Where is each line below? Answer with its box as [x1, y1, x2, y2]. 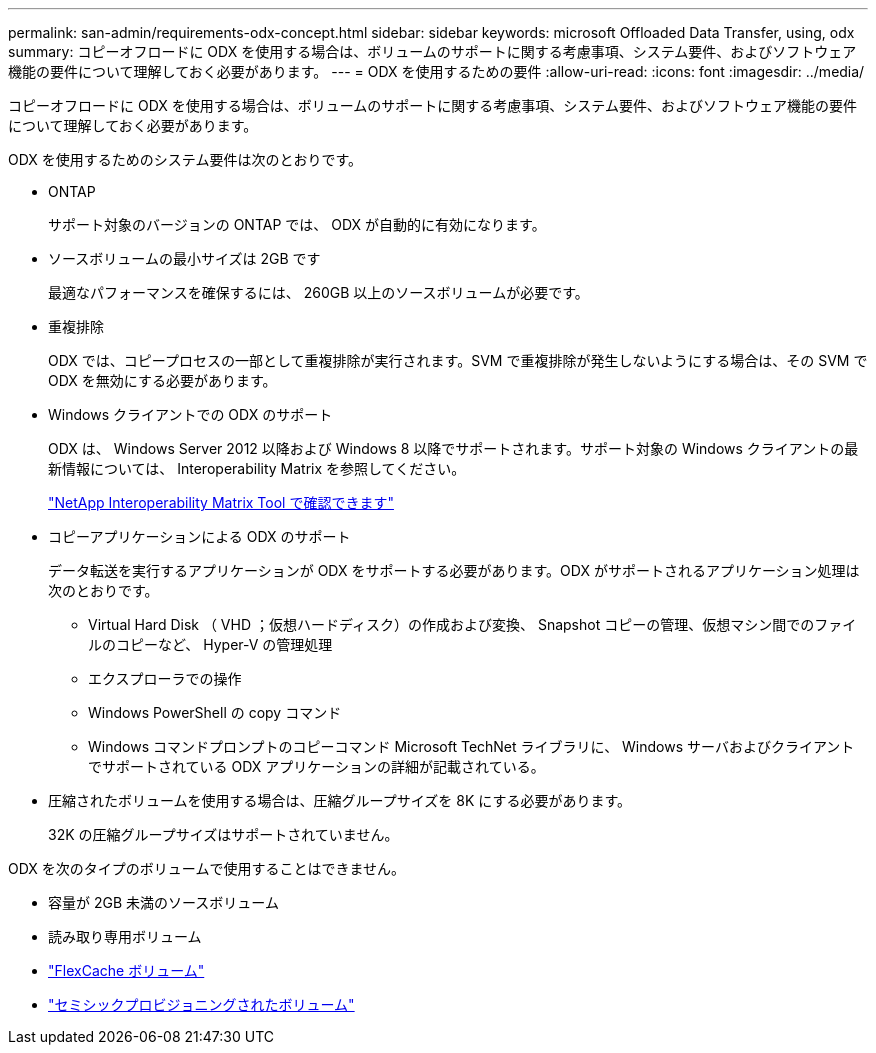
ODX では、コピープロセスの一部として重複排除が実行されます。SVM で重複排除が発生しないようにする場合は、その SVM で [48, 352, 868, 369]
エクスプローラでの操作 [88, 670, 242, 687]
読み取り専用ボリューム [48, 928, 202, 945]
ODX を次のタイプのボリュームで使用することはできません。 [8, 860, 405, 877]
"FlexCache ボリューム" [48, 962, 205, 979]
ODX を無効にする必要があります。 [48, 372, 277, 389]
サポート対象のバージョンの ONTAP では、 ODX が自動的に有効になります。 [48, 216, 546, 233]
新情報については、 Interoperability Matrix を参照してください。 [48, 460, 466, 477]
